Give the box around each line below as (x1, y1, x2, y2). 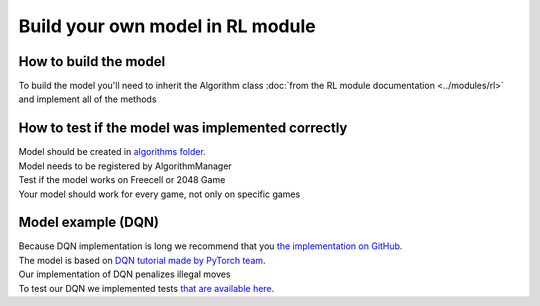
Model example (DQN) (18, 214, 160, 231)
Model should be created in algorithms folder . (18, 146, 207, 158)
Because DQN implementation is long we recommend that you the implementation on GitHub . (18, 240, 403, 252)
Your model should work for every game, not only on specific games (18, 188, 301, 200)
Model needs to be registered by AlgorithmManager (18, 160, 232, 172)
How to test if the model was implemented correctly (18, 120, 348, 137)
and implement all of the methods (18, 93, 157, 105)
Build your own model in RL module (18, 15, 316, 37)
